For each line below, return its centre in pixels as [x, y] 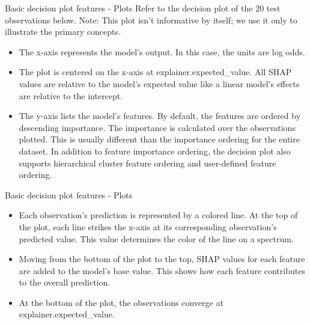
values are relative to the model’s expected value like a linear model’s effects [159, 83]
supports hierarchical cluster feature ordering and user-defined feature [147, 163]
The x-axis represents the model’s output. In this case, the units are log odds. [162, 51]
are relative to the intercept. [71, 95]
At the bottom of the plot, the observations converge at [121, 302]
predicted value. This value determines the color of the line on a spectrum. [156, 238]
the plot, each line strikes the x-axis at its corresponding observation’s [148, 226]
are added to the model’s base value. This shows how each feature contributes [162, 270]
